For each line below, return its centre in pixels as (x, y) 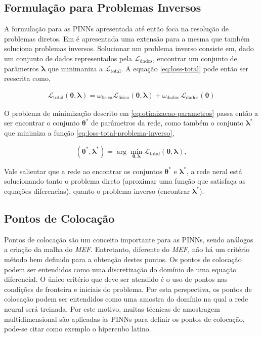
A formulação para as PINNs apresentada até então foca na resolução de (116, 29)
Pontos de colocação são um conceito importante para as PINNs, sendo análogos (129, 239)
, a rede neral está (214, 171)
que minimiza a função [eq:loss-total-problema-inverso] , (89, 132)
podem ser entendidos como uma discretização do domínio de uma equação (120, 269)
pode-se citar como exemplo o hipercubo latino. (78, 329)
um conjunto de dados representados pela (68, 58)
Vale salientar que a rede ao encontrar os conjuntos (83, 171)
